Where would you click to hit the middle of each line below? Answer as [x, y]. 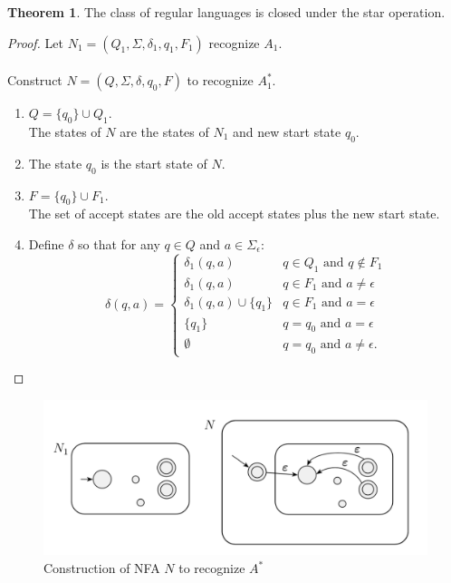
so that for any [119, 243]
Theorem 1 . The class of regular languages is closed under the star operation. [226, 12]
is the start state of [154, 163]
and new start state [287, 131]
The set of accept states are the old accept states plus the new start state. [234, 214]
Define [46, 243]
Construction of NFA [102, 568]
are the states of [164, 131]
